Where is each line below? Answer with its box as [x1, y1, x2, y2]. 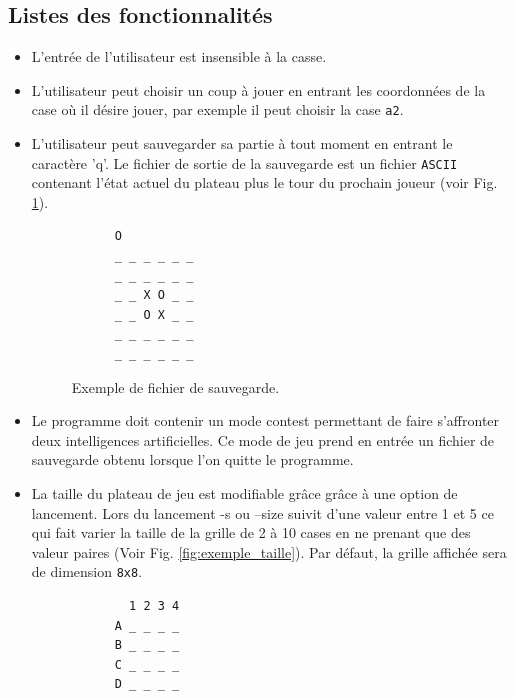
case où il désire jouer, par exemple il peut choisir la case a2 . [31, 99, 404, 120]
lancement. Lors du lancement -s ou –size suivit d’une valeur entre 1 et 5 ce [31, 502, 494, 523]
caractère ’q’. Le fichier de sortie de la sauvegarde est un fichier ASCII [31, 152, 458, 173]
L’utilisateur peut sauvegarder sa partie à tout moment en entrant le [31, 133, 453, 154]
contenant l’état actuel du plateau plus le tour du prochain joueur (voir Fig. [31, 172, 498, 193]
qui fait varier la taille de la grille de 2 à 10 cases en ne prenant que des [31, 522, 471, 543]
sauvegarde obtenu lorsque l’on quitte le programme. [31, 449, 354, 470]
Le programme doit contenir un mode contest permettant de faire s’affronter [31, 410, 500, 431]
